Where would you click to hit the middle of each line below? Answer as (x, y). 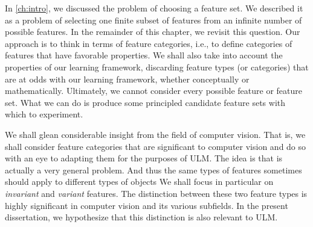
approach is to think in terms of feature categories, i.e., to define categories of (149, 43)
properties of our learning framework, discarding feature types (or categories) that (157, 67)
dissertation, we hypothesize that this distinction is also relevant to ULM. (141, 217)
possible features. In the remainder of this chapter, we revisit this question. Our (153, 32)
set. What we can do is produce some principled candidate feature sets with (145, 102)
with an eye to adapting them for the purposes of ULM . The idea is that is (144, 158)
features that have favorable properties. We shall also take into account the (144, 55)
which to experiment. (44, 114)
